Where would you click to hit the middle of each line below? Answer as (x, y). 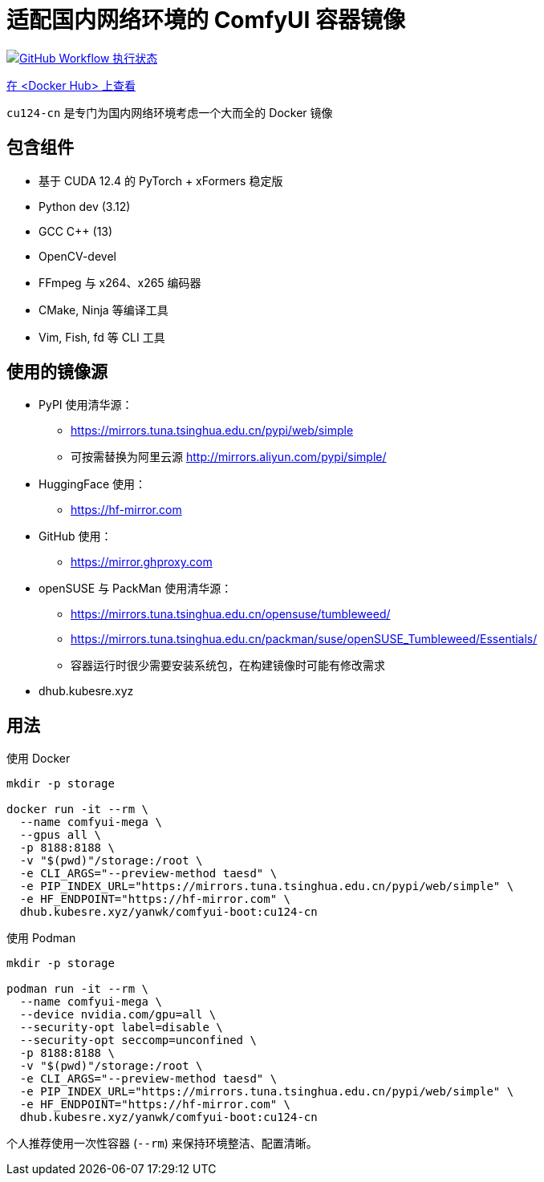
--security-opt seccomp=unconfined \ (138, 1040)
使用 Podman (41, 938)
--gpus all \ (61, 835)
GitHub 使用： (75, 536)
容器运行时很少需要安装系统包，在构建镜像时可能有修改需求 (228, 666)
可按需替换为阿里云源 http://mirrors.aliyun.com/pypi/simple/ (229, 457)
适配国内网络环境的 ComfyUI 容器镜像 (206, 20)
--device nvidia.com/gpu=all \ (118, 1015)
